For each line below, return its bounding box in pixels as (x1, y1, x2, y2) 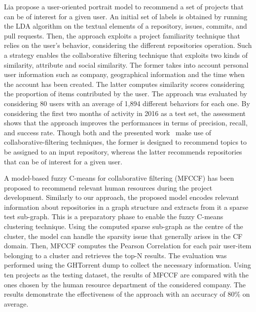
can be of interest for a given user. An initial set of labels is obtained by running (4, 11, 248, 21)
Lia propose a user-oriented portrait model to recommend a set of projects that (4, 1, 244, 11)
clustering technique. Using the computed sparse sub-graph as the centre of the (4, 221, 243, 232)
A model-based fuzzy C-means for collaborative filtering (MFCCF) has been (4, 173, 234, 183)
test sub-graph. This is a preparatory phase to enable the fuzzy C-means (4, 211, 223, 222)
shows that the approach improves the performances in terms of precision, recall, (4, 117, 248, 128)
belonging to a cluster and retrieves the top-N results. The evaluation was (4, 250, 227, 260)
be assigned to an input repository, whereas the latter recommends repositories (4, 146, 242, 156)
